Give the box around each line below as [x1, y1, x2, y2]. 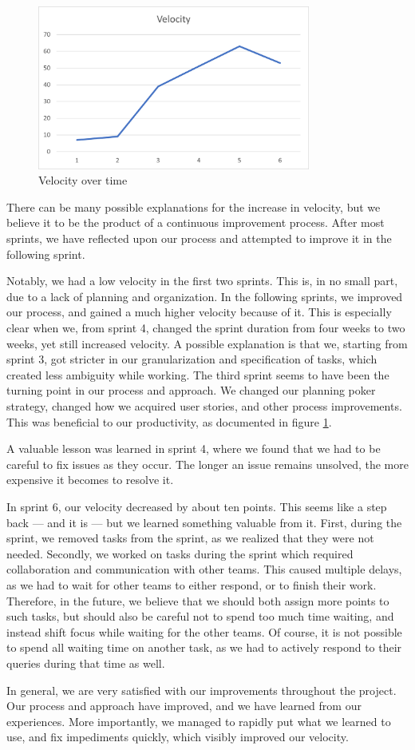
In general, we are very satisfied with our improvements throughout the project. [6, 681, 397, 698]
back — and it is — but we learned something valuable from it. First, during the [6, 514, 402, 530]
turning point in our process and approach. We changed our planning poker [6, 382, 376, 399]
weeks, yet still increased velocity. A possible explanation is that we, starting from [6, 335, 408, 351]
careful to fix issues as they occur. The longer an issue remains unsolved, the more [6, 455, 409, 472]
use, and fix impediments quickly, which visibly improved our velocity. [6, 728, 349, 745]
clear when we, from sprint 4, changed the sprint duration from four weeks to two [6, 319, 405, 336]
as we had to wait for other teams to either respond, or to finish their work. [6, 576, 377, 593]
